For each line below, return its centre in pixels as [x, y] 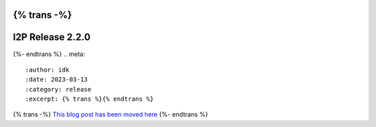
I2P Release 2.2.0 [52, 37]
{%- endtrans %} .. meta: [49, 54]
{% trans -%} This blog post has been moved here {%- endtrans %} [110, 115]
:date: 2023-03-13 [57, 79]
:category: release [58, 89]
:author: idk [47, 70]
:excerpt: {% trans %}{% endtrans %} [90, 99]
